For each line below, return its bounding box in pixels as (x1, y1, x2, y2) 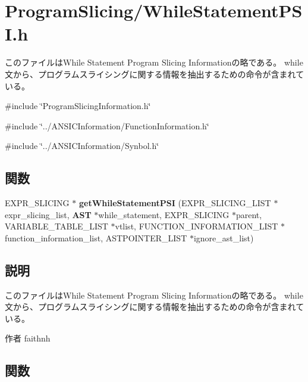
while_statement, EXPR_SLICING (98, 208, 230, 220)
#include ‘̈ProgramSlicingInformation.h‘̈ (5, 100, 151, 112)
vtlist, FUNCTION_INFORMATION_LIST (115, 220, 278, 232)
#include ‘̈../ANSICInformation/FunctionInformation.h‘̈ (5, 119, 209, 132)
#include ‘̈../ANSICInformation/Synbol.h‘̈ (5, 139, 159, 152)
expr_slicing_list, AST (5, 208, 92, 220)
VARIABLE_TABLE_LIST (5, 220, 108, 232)
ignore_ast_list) (193, 231, 254, 244)
